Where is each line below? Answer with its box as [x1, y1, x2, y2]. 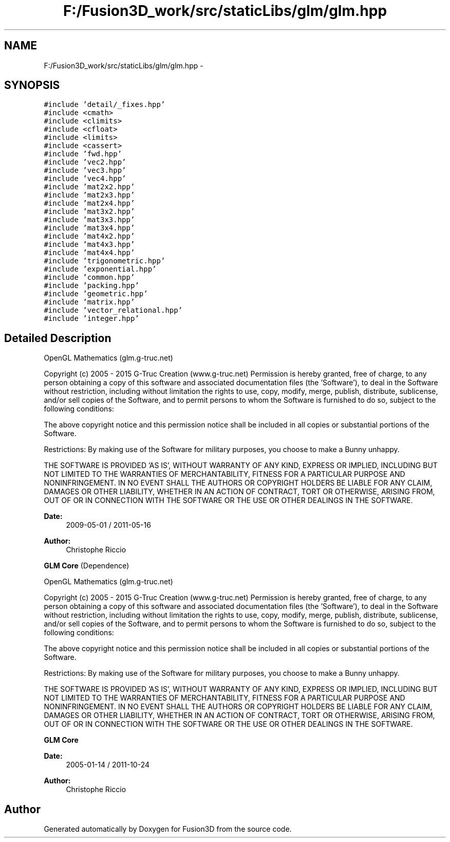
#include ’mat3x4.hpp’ [44, 224, 135, 232]
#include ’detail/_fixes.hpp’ [44, 100, 165, 109]
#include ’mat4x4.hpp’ [44, 248, 135, 257]
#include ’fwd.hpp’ [44, 150, 122, 158]
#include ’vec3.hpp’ [44, 166, 126, 175]
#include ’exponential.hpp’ [44, 265, 157, 274]
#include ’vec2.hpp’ [44, 158, 126, 167]
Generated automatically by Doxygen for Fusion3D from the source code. [44, 825, 292, 834]
